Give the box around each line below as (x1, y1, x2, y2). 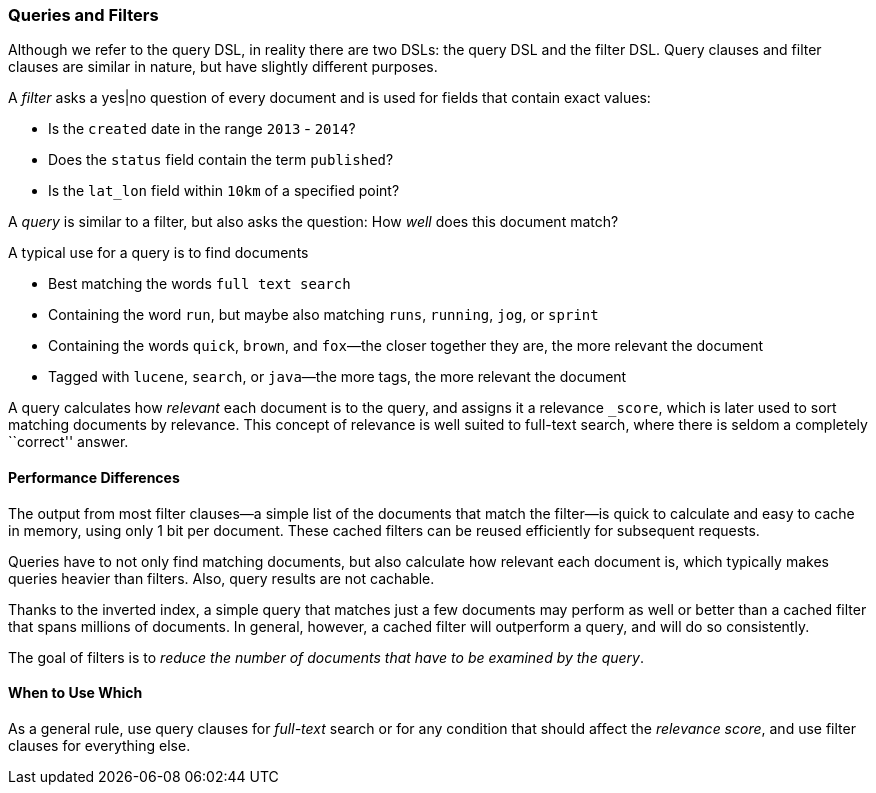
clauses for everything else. (8, 736, 191, 754)
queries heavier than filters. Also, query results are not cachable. (8, 569, 435, 587)
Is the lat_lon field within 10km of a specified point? (48, 182, 400, 200)
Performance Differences (8, 468, 180, 486)
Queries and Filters (8, 5, 159, 25)
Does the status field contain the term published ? (48, 151, 394, 169)
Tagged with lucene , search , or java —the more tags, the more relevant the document (48, 368, 627, 386)
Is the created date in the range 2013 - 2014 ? (48, 120, 356, 138)
